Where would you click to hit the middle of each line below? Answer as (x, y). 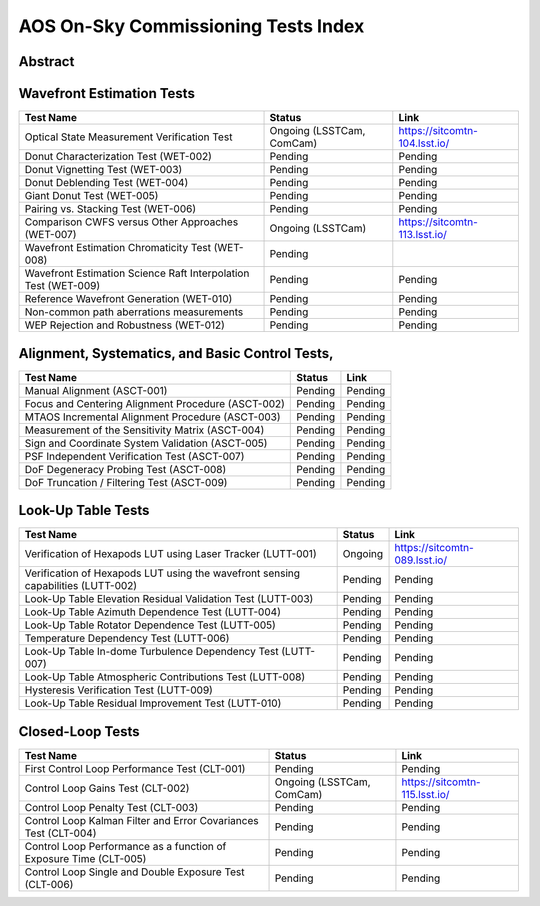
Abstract (46, 61)
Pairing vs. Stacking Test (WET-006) (110, 209)
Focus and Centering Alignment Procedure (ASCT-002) (154, 403)
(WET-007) (50, 235)
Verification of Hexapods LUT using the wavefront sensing (162, 573)
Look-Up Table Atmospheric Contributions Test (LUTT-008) (165, 677)
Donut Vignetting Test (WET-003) (103, 170)
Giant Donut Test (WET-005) (91, 196)
